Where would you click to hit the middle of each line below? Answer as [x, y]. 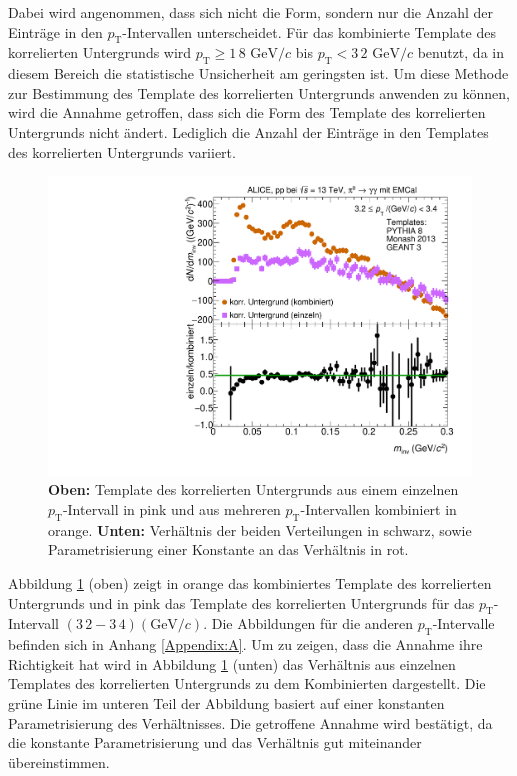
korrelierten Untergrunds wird [100, 52]
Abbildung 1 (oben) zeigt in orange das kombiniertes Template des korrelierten [250, 582]
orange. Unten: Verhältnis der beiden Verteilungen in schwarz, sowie [260, 529]
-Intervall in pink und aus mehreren [171, 509]
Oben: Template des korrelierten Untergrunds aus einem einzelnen [253, 489]
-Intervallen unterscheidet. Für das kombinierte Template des [309, 31]
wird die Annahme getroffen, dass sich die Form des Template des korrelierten [247, 112]
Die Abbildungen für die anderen [312, 623]
